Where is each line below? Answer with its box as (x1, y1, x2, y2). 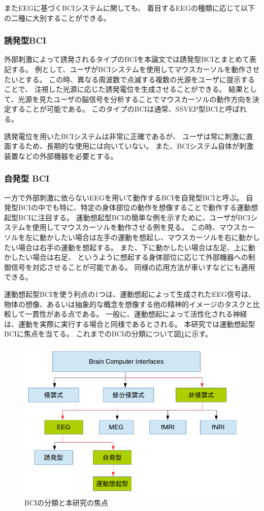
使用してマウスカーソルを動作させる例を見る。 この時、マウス (32, 222, 241, 232)
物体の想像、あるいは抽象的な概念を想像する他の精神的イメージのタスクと (4, 298, 253, 309)
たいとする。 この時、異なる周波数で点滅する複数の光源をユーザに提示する (4, 74, 255, 84)
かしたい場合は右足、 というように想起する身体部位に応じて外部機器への (4, 252, 248, 262)
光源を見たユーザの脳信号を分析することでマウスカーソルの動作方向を (18, 93, 252, 104)
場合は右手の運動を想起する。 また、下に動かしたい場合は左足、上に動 (18, 242, 255, 252)
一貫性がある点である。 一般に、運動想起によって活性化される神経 (25, 309, 247, 319)
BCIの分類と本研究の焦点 (24, 497, 109, 507)
